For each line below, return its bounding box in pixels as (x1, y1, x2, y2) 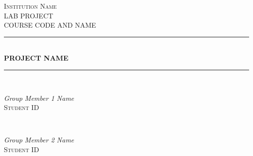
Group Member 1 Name (4, 93, 74, 103)
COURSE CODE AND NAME (4, 20, 96, 30)
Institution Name (4, 1, 57, 11)
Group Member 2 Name (4, 135, 74, 145)
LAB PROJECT (4, 10, 54, 20)
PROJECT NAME (4, 53, 69, 63)
